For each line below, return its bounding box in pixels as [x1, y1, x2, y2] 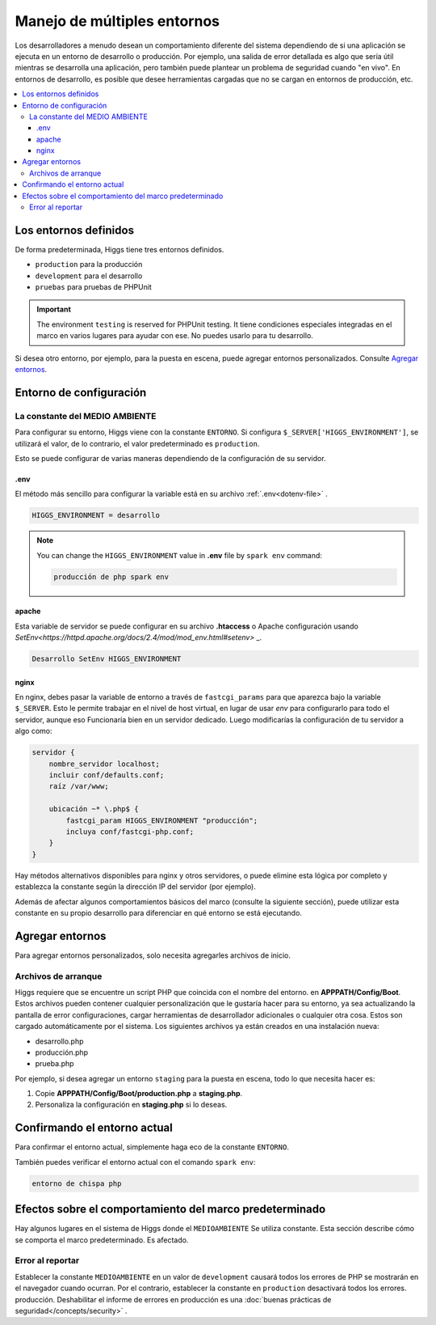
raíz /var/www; [48, 781, 109, 791]
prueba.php [35, 1059, 74, 1069]
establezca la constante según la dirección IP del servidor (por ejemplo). [15, 882, 256, 891]
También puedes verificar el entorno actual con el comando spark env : [15, 1157, 256, 1166]
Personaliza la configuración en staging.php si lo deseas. [35, 1100, 228, 1110]
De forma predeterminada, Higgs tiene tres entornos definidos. [15, 244, 224, 254]
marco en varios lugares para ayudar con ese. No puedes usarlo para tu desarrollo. [36, 331, 314, 341]
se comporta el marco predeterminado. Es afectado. [15, 1234, 189, 1245]
